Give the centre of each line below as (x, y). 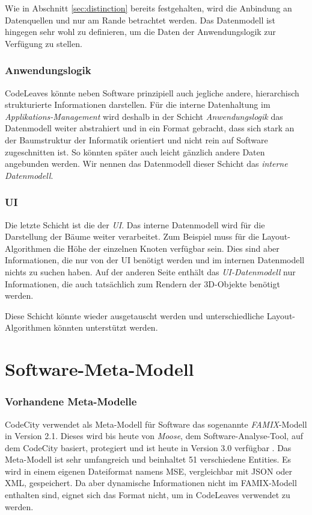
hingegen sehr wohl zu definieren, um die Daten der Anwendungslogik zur (140, 32)
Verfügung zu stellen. (44, 43)
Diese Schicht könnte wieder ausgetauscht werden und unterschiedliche (135, 315)
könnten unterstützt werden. (106, 327)
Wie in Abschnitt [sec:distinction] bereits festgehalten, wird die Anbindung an (148, 8)
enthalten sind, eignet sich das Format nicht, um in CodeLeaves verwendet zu (148, 495)
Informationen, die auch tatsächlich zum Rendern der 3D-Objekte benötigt (142, 283)
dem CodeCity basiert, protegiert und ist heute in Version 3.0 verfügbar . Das (148, 447)
